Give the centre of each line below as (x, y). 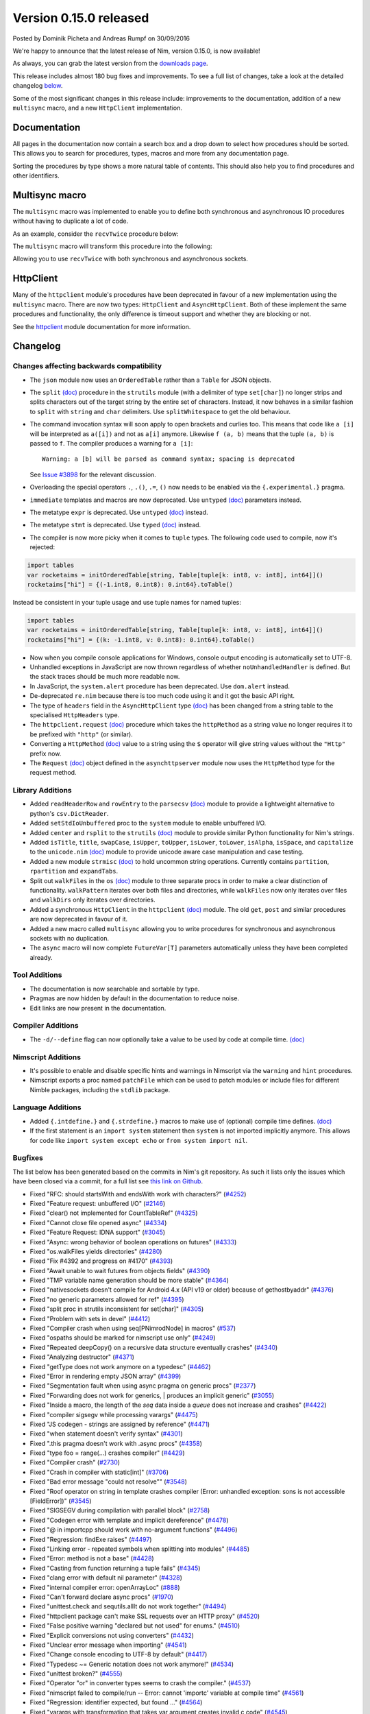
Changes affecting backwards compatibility (87, 366)
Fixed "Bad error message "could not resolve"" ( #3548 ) (109, 1482)
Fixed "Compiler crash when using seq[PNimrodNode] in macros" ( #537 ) (133, 1328)
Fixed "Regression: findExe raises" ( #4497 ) (91, 1539)
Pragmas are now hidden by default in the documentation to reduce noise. (135, 998)
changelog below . (38, 86)
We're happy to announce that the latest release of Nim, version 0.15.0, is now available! (136, 51)
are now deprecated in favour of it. (79, 919)
